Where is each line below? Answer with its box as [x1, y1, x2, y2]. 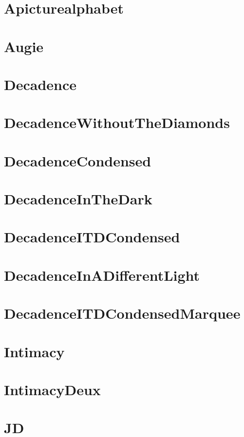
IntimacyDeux [4, 379, 101, 399]
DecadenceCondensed [4, 150, 151, 170]
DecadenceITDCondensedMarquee [4, 303, 241, 323]
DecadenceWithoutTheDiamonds [4, 112, 230, 132]
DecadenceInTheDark [4, 189, 152, 209]
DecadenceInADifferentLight [4, 265, 200, 285]
